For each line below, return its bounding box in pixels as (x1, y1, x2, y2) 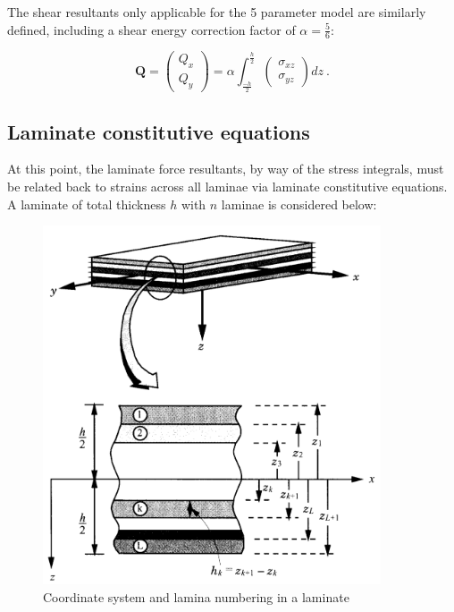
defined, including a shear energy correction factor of (7, 20, 296, 38)
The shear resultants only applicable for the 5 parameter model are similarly (7, 3, 426, 21)
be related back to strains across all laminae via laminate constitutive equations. (7, 176, 448, 195)
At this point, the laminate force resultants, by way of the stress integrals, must (7, 159, 444, 178)
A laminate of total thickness (7, 194, 166, 213)
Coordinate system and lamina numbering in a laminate (43, 587, 349, 606)
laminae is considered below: (221, 194, 377, 213)
